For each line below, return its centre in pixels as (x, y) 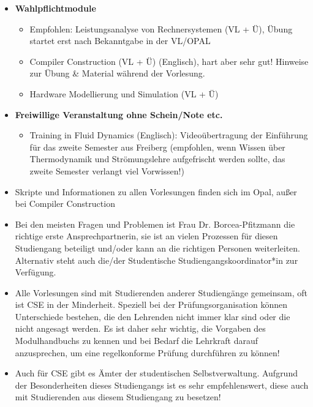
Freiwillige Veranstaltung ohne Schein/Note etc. (119, 114)
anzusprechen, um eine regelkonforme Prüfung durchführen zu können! (147, 352)
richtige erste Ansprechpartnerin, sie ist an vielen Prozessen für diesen (146, 236)
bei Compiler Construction (65, 203)
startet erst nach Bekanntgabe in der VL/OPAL (120, 41)
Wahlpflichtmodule (55, 8)
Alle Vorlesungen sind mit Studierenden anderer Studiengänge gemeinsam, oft (161, 292)
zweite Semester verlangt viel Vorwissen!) (107, 170)
